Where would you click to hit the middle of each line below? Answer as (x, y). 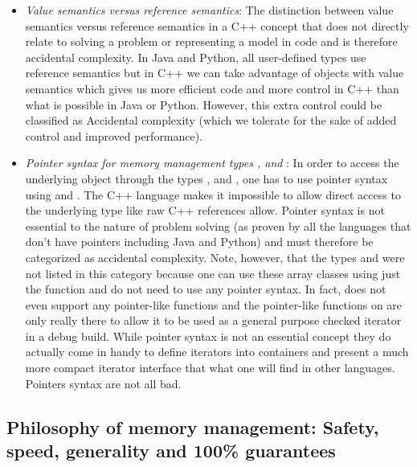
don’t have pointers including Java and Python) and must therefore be (199, 242)
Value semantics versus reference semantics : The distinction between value (209, 10)
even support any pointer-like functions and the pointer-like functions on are (214, 304)
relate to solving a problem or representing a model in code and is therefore (211, 41)
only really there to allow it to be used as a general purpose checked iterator (213, 320)
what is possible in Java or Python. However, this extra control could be (204, 104)
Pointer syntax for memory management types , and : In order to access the (212, 163)
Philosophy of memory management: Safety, (193, 426)
